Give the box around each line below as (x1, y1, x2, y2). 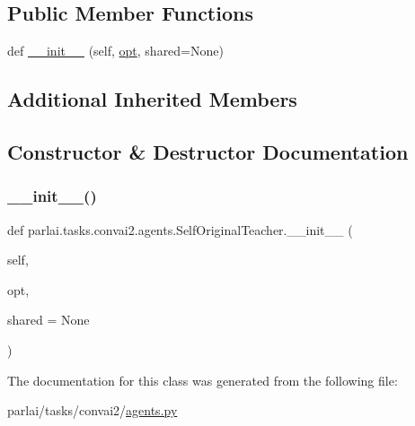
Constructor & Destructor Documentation (7, 137, 409, 165)
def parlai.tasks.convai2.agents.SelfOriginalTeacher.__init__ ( (7, 220, 353, 239)
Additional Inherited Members (7, 85, 297, 113)
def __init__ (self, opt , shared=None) (7, 41, 224, 60)
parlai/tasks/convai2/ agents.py (7, 401, 178, 420)
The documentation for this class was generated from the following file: (7, 370, 398, 389)
